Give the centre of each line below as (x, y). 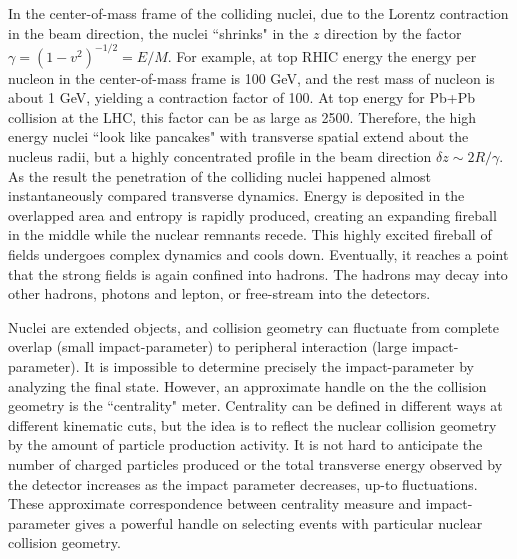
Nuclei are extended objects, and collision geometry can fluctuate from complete (254, 326)
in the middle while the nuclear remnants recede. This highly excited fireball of (250, 234)
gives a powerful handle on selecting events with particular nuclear (278, 522)
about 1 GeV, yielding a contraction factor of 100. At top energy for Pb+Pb (241, 97)
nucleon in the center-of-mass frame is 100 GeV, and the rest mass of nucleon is (251, 77)
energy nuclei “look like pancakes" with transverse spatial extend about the (238, 136)
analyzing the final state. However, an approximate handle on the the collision (247, 385)
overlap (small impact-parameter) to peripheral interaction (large (207, 346)
